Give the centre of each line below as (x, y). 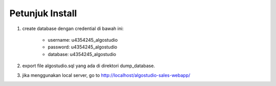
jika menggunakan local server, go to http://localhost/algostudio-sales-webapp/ (106, 75)
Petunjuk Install (43, 13)
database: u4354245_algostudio (82, 54)
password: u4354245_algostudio (83, 47)
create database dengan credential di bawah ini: (73, 28)
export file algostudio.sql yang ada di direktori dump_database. (89, 66)
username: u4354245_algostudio (83, 40)
